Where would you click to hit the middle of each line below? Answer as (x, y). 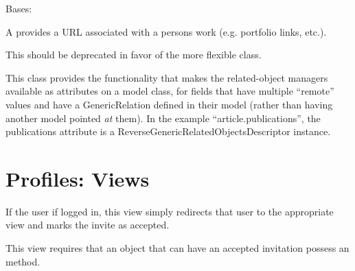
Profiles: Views (78, 178)
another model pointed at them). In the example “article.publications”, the (163, 118)
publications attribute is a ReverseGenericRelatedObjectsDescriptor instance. (168, 131)
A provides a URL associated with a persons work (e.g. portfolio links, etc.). (166, 31)
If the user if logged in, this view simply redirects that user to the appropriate (170, 211)
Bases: (19, 8)
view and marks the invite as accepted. (88, 225)
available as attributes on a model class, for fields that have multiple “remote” (170, 91)
